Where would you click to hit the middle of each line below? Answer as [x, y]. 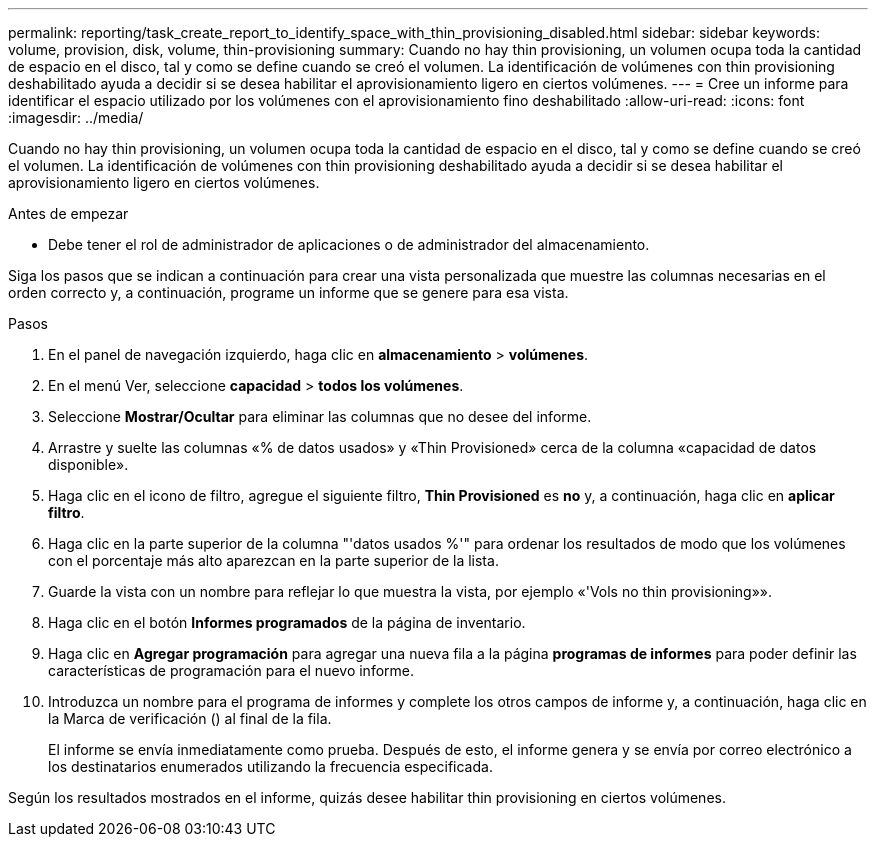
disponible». [88, 464]
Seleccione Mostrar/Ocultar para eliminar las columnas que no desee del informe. [320, 416]
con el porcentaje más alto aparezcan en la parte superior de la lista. [273, 560]
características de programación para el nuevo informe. [231, 670]
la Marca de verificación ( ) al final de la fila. [190, 718]
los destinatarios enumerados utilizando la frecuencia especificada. [270, 766]
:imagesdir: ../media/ [76, 117]
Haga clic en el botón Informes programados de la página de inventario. [287, 622]
